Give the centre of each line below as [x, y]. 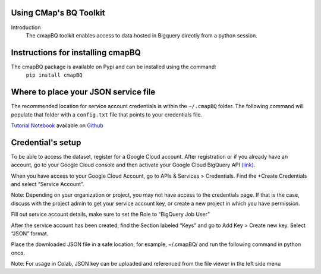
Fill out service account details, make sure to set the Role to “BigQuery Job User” [111, 215]
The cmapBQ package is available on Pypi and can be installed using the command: [114, 67]
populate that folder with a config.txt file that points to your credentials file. [106, 114]
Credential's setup [46, 142]
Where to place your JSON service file [83, 92]
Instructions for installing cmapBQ [76, 53]
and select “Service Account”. [48, 184]
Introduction [26, 27]
